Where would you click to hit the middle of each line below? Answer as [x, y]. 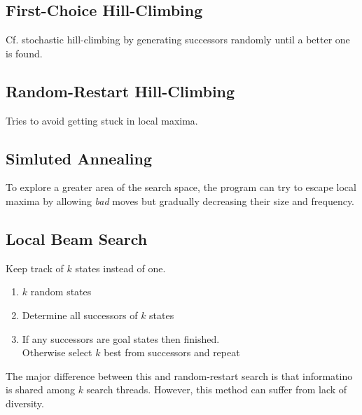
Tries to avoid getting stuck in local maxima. [102, 120]
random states [61, 291]
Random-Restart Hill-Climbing [120, 91]
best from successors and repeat [172, 352]
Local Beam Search [77, 238]
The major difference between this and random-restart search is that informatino [179, 375]
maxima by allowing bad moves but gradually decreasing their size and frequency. [180, 201]
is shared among [40, 389]
